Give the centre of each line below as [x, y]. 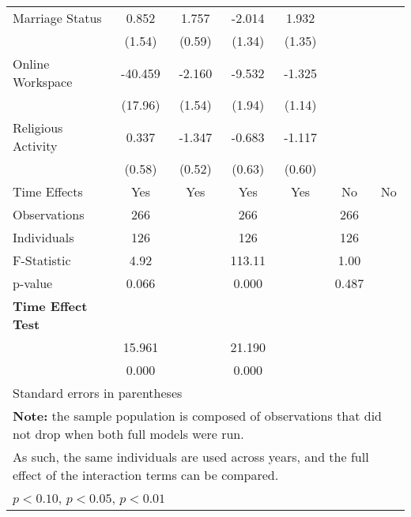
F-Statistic [42, 260]
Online [31, 64]
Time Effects [48, 191]
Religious [38, 127]
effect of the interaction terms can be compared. [146, 475]
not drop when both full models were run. [128, 434]
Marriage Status [57, 18]
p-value [33, 283]
